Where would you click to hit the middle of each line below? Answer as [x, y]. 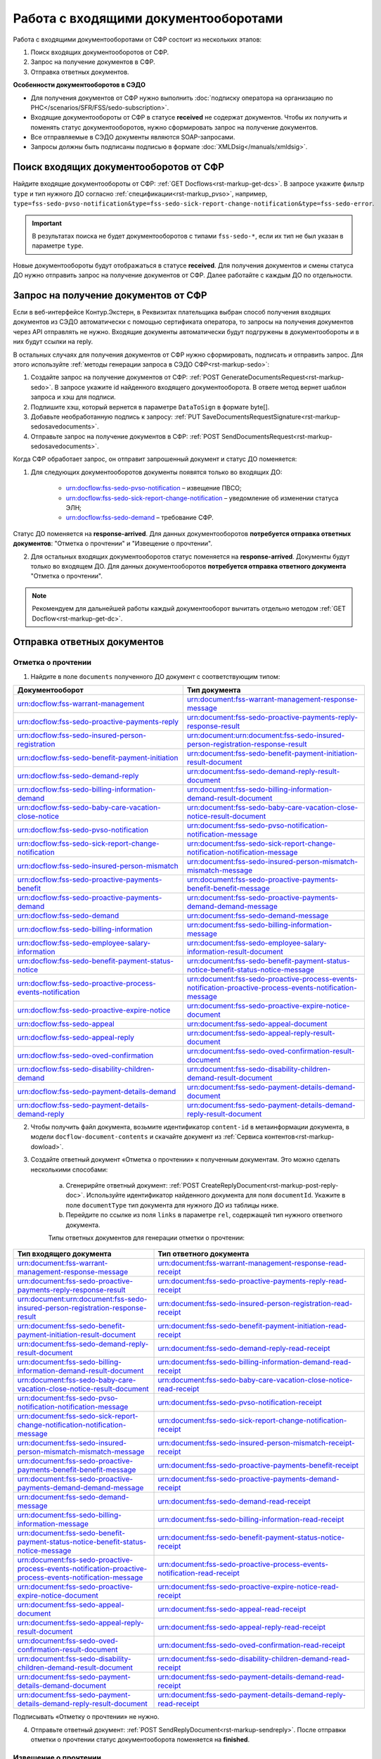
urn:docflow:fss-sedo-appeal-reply [76, 1038]
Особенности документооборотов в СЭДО [79, 85]
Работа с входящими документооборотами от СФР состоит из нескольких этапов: [137, 39]
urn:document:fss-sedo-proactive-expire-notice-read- [248, 1587]
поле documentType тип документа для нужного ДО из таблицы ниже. [172, 1205]
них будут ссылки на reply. [53, 342]
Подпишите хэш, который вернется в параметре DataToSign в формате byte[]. [150, 407]
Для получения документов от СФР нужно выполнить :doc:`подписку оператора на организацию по [182, 98]
